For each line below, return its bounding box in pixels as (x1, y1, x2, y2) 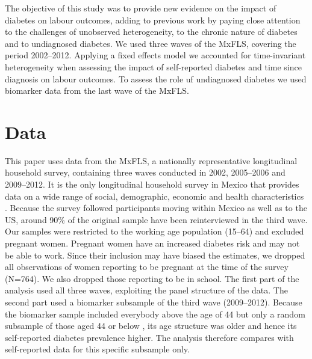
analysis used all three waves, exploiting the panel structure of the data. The (5, 284, 288, 296)
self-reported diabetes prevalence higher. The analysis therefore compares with (5, 331, 294, 343)
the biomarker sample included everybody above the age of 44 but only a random (5, 307, 305, 320)
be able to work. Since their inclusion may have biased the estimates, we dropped (5, 248, 305, 261)
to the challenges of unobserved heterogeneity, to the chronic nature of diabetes (5, 25, 298, 38)
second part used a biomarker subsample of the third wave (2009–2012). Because (5, 296, 302, 308)
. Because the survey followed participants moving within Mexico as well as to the (5, 201, 307, 214)
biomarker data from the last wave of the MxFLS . (5, 84, 189, 97)
